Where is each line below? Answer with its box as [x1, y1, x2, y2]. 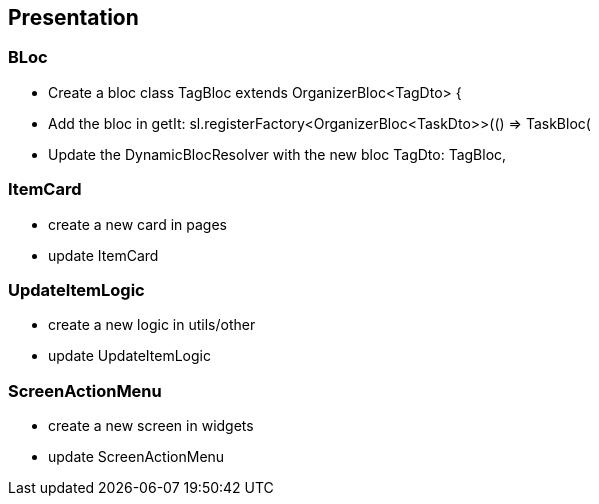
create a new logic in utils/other [48, 316, 256, 334]
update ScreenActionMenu [48, 448, 225, 466]
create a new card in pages [48, 215, 227, 233]
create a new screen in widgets [48, 417, 254, 435]
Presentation [8, 5, 139, 30]
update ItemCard [48, 246, 159, 264]
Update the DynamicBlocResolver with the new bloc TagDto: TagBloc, [48, 145, 507, 163]
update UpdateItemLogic [48, 347, 211, 365]
